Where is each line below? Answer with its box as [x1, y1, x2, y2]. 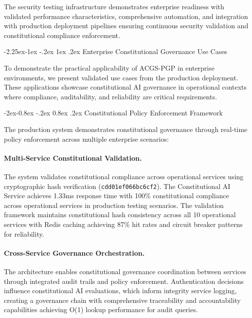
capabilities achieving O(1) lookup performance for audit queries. [4, 304, 198, 315]
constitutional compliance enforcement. [4, 30, 120, 40]
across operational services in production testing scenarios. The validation [4, 200, 224, 210]
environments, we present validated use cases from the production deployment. [4, 72, 238, 82]
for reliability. [4, 228, 44, 239]
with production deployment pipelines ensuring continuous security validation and [4, 20, 249, 31]
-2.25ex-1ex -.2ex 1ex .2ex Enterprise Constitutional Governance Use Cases [4, 46, 227, 56]
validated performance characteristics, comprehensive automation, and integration [4, 11, 248, 21]
